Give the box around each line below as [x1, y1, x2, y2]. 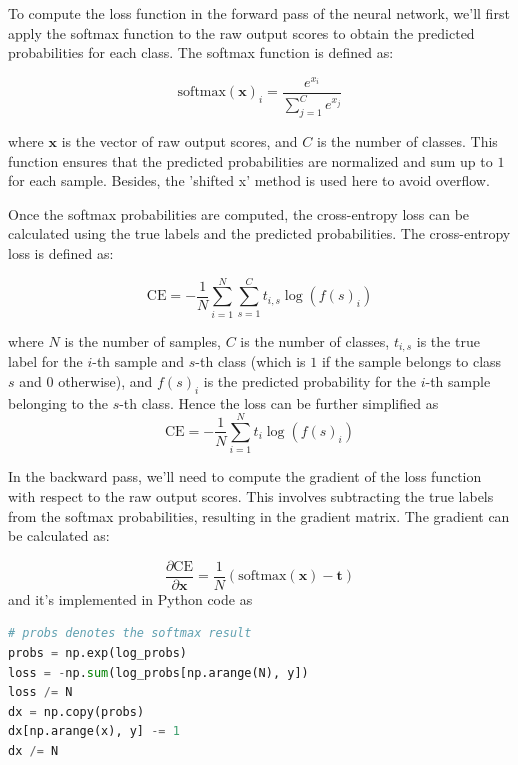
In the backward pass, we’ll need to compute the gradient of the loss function [8, 466, 482, 487]
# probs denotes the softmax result [8, 626, 252, 641]
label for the [8, 351, 83, 372]
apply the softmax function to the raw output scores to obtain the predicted [8, 22, 475, 43]
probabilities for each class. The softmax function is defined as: [8, 42, 394, 63]
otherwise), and [58, 370, 153, 391]
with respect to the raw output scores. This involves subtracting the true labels [8, 485, 494, 506]
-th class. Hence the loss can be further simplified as [119, 392, 439, 413]
